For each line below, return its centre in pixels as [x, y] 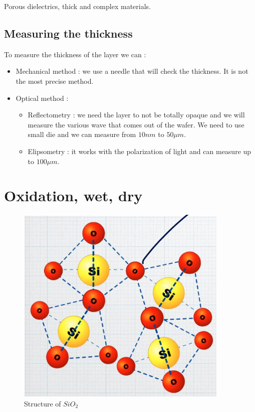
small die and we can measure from [82, 134]
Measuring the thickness [68, 33]
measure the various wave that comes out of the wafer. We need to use [136, 124]
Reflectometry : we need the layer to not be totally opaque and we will [136, 115]
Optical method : [42, 98]
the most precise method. [55, 81]
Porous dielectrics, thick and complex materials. [77, 6]
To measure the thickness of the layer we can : [75, 54]
